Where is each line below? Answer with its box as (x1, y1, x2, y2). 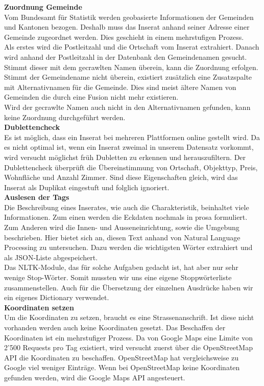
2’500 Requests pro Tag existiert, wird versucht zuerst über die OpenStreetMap (4, 342, 253, 353)
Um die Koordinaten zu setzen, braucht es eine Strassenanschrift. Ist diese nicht (4, 312, 254, 323)
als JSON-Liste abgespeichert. (4, 252, 98, 262)
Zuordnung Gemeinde (4, 2, 82, 12)
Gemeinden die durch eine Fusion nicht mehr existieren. (4, 92, 179, 102)
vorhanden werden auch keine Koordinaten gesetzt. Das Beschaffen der (4, 322, 226, 332)
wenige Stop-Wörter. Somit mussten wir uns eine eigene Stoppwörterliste (4, 272, 232, 283)
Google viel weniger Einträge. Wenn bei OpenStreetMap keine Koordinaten (4, 362, 240, 373)
